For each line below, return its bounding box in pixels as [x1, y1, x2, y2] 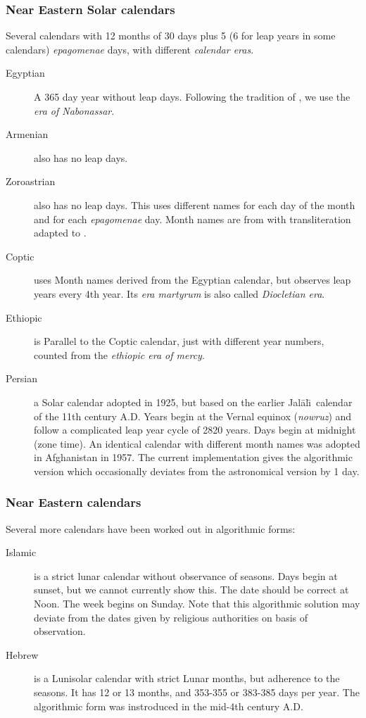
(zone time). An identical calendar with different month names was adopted [34, 436, 360, 451]
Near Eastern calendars [6, 493, 141, 511]
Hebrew [6, 647, 39, 662]
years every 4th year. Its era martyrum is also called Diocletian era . [34, 286, 325, 301]
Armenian [6, 127, 49, 141]
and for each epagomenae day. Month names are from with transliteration [34, 211, 351, 226]
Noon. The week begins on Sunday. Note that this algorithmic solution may [34, 596, 360, 611]
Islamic [6, 545, 37, 560]
